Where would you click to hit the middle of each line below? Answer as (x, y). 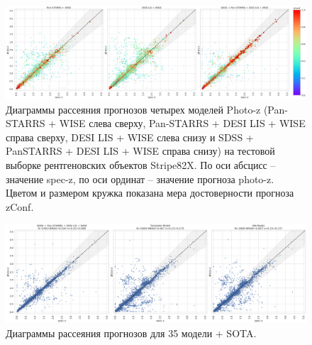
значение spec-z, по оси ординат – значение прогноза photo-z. (140, 179)
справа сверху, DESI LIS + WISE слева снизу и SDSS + (130, 137)
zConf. (20, 206)
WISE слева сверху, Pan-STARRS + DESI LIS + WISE (182, 123)
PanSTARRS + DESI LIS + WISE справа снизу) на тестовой (140, 151)
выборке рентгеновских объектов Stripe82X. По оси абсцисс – (141, 165)
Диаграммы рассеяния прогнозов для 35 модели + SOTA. (131, 333)
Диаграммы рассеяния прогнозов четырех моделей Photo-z (133, 109)
